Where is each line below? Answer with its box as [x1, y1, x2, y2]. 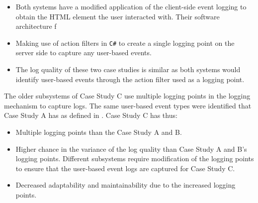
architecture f [15, 21, 57, 31]
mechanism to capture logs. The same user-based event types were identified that [4, 100, 252, 110]
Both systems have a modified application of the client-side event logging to [15, 1, 247, 11]
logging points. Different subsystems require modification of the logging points [15, 153, 254, 164]
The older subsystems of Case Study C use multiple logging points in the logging [4, 91, 251, 101]
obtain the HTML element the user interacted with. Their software [15, 11, 220, 21]
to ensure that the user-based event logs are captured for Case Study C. [15, 163, 235, 173]
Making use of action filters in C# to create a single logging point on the [15, 37, 235, 48]
